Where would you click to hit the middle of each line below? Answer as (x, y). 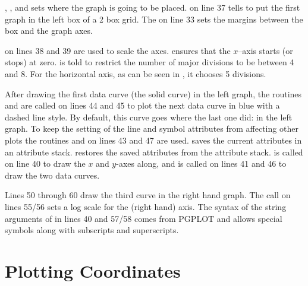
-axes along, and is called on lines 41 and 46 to (201, 163)
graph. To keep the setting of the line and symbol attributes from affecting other (152, 128)
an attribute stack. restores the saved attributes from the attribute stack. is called (154, 152)
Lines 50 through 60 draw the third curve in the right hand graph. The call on (148, 195)
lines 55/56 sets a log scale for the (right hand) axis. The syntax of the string (146, 206)
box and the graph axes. (49, 31)
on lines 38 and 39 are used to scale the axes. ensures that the (118, 50)
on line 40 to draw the (45, 163)
